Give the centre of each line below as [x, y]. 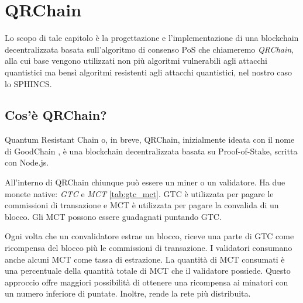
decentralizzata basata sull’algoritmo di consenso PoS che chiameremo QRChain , [149, 49]
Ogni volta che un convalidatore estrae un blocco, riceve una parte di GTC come [149, 236]
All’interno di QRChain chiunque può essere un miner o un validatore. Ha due [145, 182]
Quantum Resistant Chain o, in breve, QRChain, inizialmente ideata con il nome [150, 140]
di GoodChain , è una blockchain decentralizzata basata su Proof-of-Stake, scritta [151, 151]
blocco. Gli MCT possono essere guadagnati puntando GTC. [113, 216]
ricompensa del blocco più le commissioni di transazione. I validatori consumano [149, 248]
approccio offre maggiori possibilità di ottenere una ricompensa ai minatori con [147, 282]
